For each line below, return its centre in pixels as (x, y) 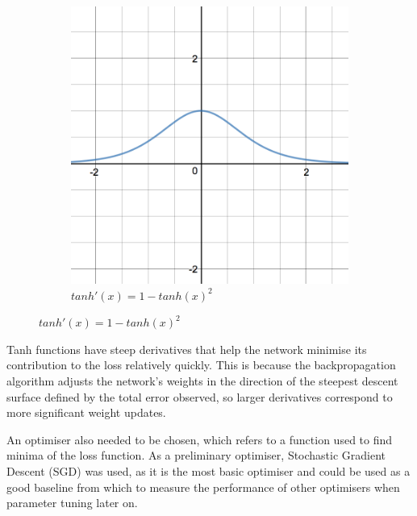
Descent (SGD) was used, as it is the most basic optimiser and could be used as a (208, 470)
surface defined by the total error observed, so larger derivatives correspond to (200, 396)
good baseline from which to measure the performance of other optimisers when (203, 487)
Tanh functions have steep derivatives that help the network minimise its (187, 349)
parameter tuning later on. (72, 503)
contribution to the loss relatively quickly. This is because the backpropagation (201, 365)
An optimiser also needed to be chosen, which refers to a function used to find (200, 439)
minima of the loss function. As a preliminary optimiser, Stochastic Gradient (196, 455)
